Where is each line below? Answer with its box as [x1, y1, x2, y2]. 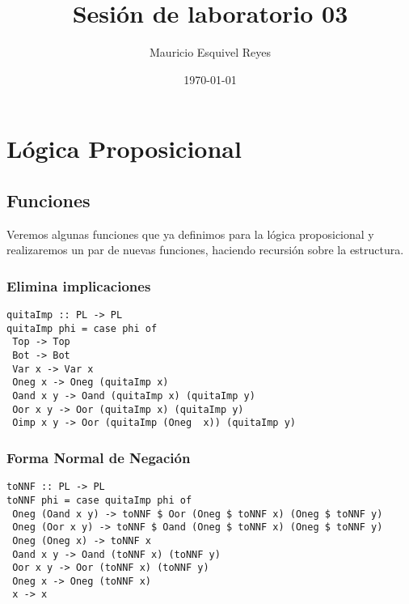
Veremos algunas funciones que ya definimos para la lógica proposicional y [6, 225, 374, 242]
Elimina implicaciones [6, 275, 151, 296]
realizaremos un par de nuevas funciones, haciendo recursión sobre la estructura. [6, 241, 404, 258]
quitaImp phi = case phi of [6, 322, 158, 334]
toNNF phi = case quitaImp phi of [6, 494, 192, 506]
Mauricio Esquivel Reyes [150, 44, 271, 61]
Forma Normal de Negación [6, 447, 191, 467]
